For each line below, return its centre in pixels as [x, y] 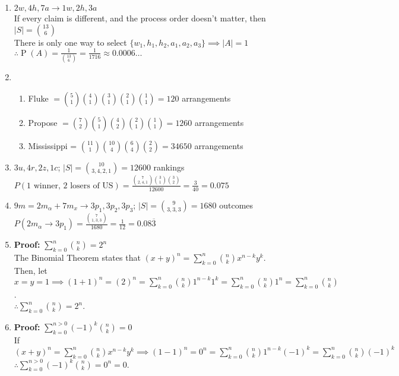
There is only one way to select [70, 42]
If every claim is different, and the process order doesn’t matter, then [140, 18]
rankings [169, 167]
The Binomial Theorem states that [77, 257]
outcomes [236, 205]
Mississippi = [53, 145]
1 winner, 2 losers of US [70, 186]
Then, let [31, 270]
